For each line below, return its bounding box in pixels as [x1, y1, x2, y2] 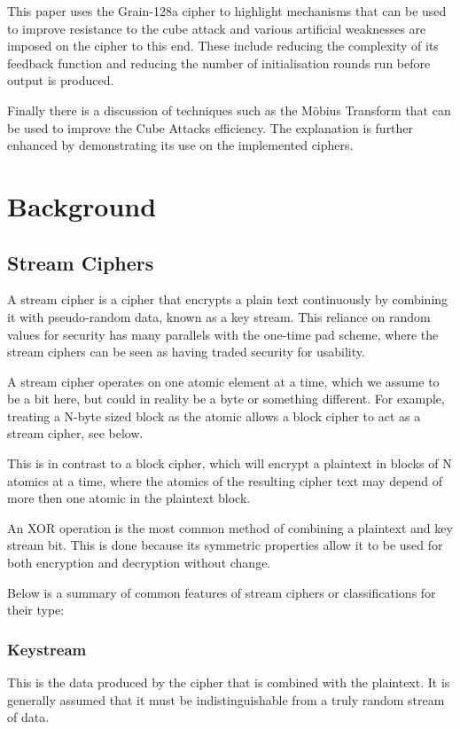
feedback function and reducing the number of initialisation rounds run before [7, 53, 431, 72]
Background [7, 187, 157, 223]
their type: [7, 600, 65, 619]
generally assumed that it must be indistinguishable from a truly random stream [7, 690, 445, 709]
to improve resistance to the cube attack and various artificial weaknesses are [7, 19, 426, 37]
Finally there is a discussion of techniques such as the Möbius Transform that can [7, 100, 451, 119]
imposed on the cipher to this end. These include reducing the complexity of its [7, 36, 439, 55]
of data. [7, 708, 50, 726]
